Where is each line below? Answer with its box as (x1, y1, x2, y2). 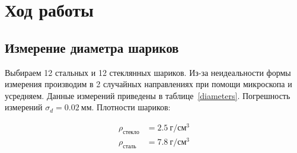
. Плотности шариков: (91, 101, 171, 113)
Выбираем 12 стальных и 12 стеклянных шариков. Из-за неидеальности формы (5, 66, 291, 78)
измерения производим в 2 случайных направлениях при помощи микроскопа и (5, 78, 292, 90)
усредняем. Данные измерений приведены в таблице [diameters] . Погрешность (5, 89, 290, 101)
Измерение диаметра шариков (5, 38, 179, 56)
